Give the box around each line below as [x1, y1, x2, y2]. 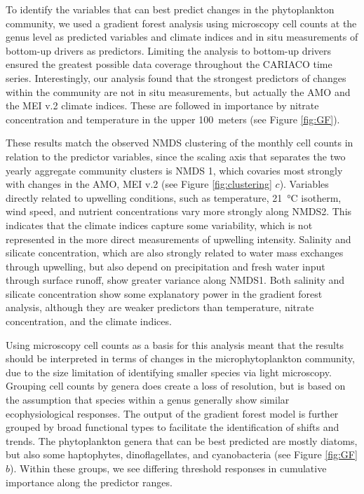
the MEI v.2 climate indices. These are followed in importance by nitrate [6, 98, 319, 113]
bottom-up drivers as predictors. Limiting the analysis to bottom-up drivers [6, 43, 332, 57]
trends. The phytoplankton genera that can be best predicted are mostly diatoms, [6, 433, 358, 448]
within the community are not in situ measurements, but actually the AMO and [6, 84, 351, 99]
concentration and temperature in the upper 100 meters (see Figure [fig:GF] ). [6, 111, 340, 126]
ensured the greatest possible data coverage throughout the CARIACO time [6, 57, 332, 71]
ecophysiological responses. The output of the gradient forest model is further [6, 406, 339, 420]
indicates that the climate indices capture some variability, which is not [6, 217, 313, 232]
